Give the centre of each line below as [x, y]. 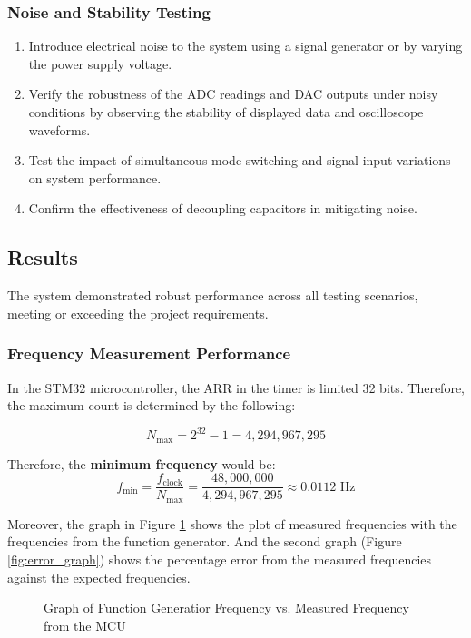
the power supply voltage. [100, 63]
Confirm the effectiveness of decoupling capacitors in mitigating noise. [223, 208]
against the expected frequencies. [99, 577]
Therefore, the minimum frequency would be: [142, 463]
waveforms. [59, 129]
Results [43, 257]
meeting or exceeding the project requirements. [138, 313]
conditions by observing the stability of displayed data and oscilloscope [226, 112]
